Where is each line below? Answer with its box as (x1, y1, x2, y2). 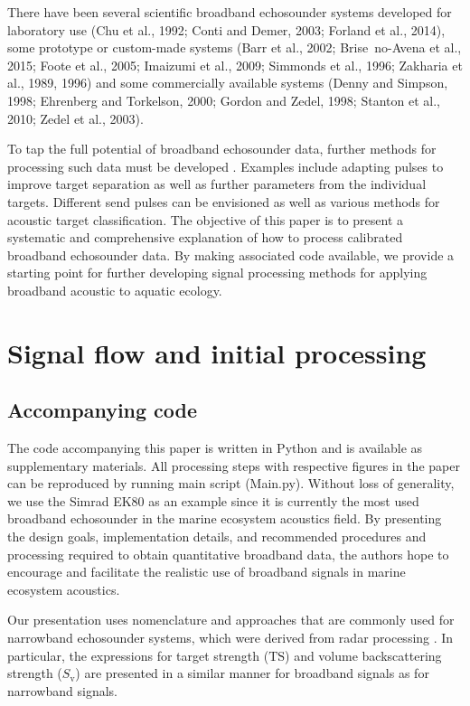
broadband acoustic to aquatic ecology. (7, 280, 222, 299)
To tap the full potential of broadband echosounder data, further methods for (7, 139, 437, 158)
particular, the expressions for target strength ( (7, 645, 269, 664)
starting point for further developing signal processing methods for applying (7, 263, 428, 282)
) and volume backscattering (285, 645, 442, 664)
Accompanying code (7, 396, 198, 424)
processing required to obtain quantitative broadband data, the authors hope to (7, 544, 449, 563)
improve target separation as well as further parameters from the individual (7, 174, 427, 193)
